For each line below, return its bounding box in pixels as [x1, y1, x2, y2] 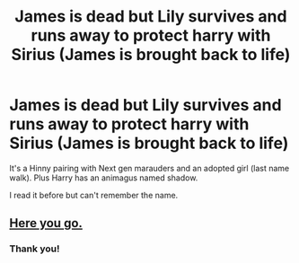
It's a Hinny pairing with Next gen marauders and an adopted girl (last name [9, 162, 290, 173]
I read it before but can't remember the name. [9, 189, 179, 200]
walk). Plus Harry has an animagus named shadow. [9, 172, 198, 183]
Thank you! [9, 242, 60, 255]
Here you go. [9, 215, 84, 231]
